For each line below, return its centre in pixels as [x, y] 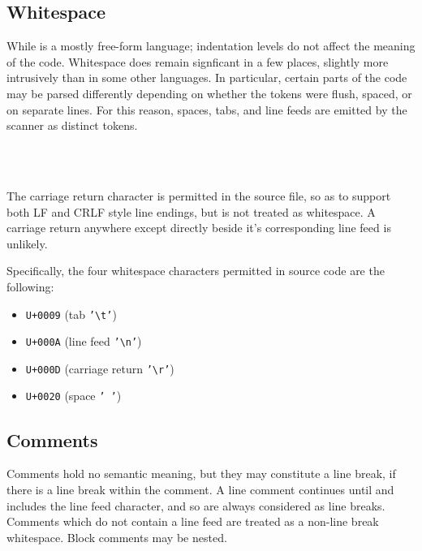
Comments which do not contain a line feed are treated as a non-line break [193, 521]
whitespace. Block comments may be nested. [117, 537]
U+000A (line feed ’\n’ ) [84, 341]
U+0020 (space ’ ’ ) [73, 396]
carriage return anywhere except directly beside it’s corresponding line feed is [199, 228]
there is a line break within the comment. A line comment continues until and [200, 489]
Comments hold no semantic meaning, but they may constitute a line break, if [201, 474]
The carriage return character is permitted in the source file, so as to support [199, 195]
